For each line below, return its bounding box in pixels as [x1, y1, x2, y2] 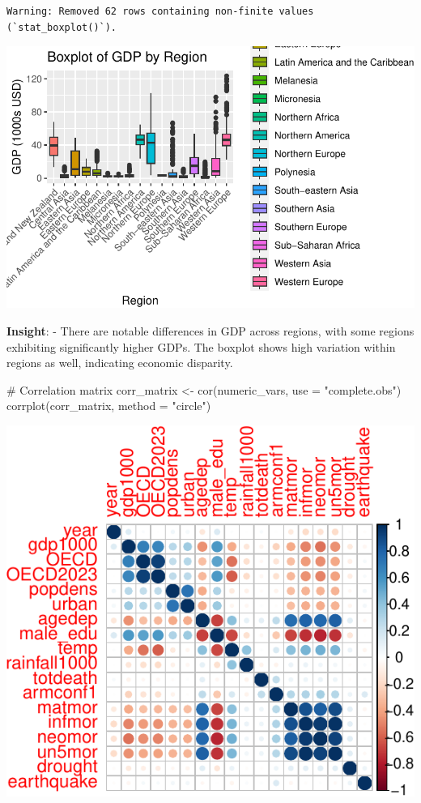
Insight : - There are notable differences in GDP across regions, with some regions [6, 322, 415, 340]
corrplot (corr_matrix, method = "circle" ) [6, 397, 211, 414]
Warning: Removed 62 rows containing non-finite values [6, 6, 314, 17]
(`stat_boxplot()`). [6, 21, 117, 33]
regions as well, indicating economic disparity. [6, 354, 233, 371]
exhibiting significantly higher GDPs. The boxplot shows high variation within [6, 338, 396, 355]
